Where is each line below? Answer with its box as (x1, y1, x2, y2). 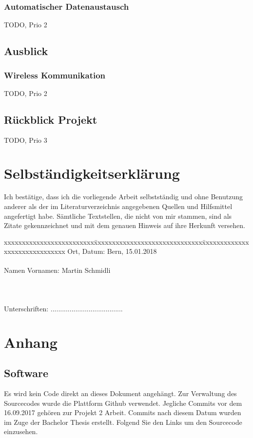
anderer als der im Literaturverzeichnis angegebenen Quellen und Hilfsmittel (4, 201, 233, 211)
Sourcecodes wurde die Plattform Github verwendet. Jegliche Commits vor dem (4, 398, 242, 408)
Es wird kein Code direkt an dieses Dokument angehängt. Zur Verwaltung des (4, 388, 237, 399)
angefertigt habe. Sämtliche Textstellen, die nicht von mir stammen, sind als (4, 210, 232, 221)
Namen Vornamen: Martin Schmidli (4, 265, 111, 275)
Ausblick (4, 43, 48, 58)
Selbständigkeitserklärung (4, 163, 180, 183)
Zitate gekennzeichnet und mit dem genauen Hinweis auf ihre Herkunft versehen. (4, 220, 245, 230)
